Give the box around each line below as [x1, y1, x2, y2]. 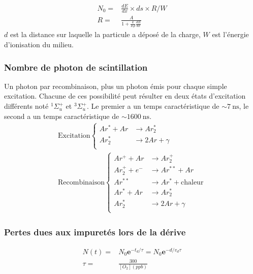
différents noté [4, 101, 49, 111]
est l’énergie [212, 29, 249, 40]
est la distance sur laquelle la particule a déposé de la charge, [10, 29, 201, 40]
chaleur [181, 178, 204, 186]
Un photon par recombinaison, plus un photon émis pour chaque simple [4, 80, 227, 91]
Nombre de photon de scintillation [4, 60, 148, 73]
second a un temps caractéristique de [4, 110, 119, 121]
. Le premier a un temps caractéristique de [86, 101, 219, 111]
